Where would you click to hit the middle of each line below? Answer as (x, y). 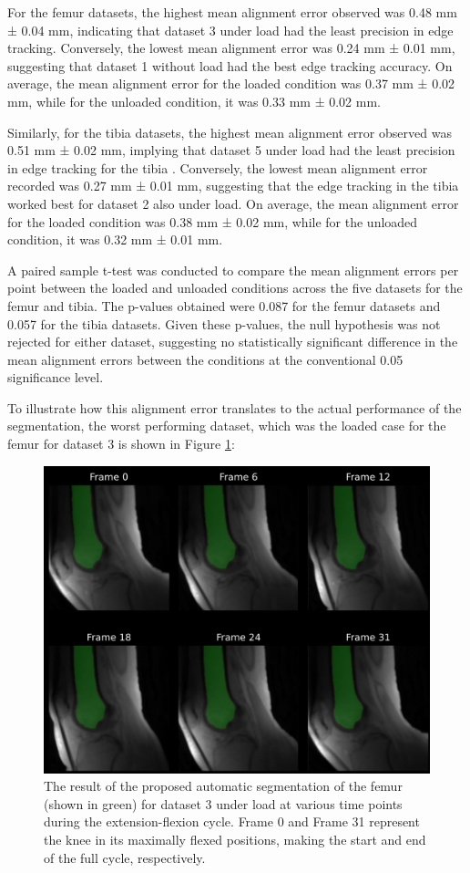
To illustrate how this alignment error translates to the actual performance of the (235, 407)
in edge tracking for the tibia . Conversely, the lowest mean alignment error (218, 167)
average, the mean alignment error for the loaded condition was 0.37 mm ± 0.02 (231, 83)
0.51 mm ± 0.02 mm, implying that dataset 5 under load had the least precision (231, 150)
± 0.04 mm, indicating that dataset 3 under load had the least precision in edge (230, 30)
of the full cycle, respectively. (125, 857)
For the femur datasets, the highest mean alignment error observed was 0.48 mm (232, 12)
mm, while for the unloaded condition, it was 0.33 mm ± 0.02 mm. (194, 101)
